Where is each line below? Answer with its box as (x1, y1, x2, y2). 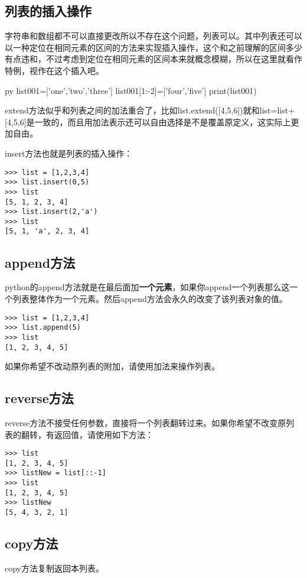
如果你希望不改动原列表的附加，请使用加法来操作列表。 (5, 360, 220, 372)
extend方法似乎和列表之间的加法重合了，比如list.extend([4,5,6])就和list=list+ (5, 104, 295, 116)
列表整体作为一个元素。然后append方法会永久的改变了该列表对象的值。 (12, 292, 288, 304)
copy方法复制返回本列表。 (5, 561, 104, 574)
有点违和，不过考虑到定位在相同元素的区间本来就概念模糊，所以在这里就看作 (5, 53, 302, 65)
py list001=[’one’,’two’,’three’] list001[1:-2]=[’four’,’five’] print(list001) (5, 84, 257, 96)
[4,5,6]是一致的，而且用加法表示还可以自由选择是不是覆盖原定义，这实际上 (5, 115, 291, 128)
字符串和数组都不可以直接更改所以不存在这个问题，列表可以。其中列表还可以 (5, 30, 302, 42)
